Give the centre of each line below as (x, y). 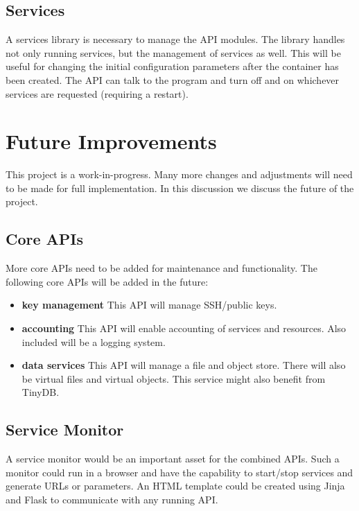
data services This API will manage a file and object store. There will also (184, 365)
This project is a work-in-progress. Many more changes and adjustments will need (179, 174)
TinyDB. (41, 392)
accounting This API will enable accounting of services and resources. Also (184, 328)
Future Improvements (111, 141)
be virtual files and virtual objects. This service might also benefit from (174, 378)
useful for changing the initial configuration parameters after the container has (172, 66)
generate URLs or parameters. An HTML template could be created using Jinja (175, 486)
